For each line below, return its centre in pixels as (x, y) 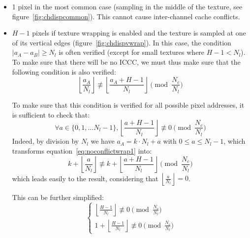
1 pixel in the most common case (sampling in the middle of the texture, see (127, 6)
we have (103, 141)
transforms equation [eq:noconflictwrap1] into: (82, 150)
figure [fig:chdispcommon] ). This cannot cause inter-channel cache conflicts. (126, 16)
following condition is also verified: (64, 71)
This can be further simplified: (58, 197)
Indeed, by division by (46, 141)
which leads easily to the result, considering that (85, 178)
